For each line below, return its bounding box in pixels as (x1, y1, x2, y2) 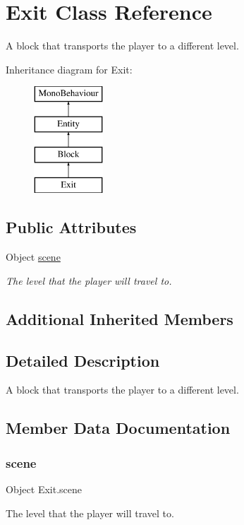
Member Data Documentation (6, 417, 231, 439)
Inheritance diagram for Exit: (6, 61, 133, 76)
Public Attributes (6, 216, 137, 238)
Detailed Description (6, 349, 160, 371)
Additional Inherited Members (6, 307, 233, 329)
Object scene (6, 249, 61, 264)
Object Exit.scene (6, 482, 82, 497)
